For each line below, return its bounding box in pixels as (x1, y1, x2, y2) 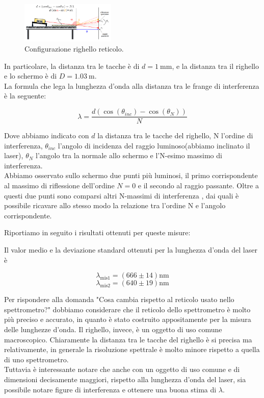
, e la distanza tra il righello (172, 60, 259, 71)
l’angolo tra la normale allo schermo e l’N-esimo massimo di (36, 150, 222, 161)
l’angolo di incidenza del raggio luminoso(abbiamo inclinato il (58, 140, 250, 151)
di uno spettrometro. (4, 354, 69, 364)
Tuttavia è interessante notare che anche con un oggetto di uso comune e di (4, 364, 240, 375)
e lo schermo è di (4, 70, 57, 81)
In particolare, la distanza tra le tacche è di (4, 60, 140, 71)
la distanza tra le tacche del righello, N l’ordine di (97, 130, 253, 141)
